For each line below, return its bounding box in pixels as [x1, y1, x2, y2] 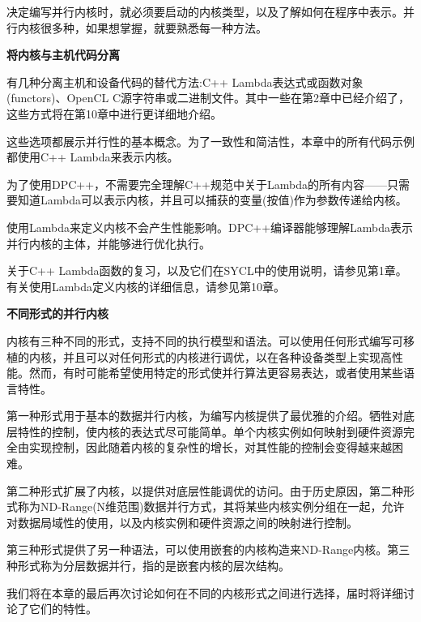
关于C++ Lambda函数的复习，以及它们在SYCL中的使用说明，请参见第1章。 [6, 262, 407, 279]
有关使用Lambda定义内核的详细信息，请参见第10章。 [6, 277, 285, 294]
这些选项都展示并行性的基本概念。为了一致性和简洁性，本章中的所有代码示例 [6, 132, 415, 149]
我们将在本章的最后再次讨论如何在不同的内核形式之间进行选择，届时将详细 [6, 584, 403, 601]
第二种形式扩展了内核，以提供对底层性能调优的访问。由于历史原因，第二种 [6, 482, 403, 499]
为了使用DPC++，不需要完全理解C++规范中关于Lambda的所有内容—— [6, 175, 387, 192]
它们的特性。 [28, 600, 97, 617]
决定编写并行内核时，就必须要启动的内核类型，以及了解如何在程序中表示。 [6, 3, 403, 19]
